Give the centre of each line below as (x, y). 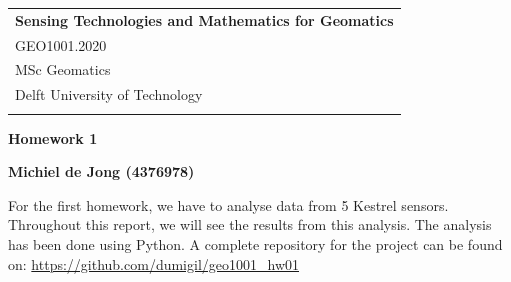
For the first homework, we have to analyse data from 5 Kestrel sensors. (228, 204)
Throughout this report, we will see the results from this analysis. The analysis (250, 224)
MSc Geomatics (63, 69)
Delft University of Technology (109, 94)
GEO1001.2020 (61, 44)
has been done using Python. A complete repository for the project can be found (255, 244)
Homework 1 (53, 137)
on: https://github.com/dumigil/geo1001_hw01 (154, 263)
